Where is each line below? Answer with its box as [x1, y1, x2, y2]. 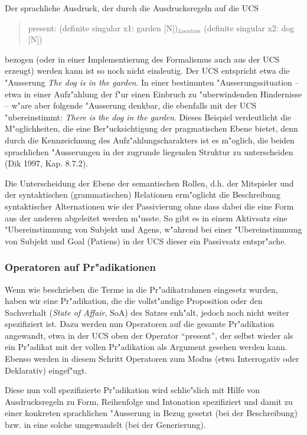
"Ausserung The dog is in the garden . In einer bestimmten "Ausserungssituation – [5, 76, 299, 88]
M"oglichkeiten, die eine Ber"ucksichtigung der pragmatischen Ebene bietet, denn [5, 122, 298, 135]
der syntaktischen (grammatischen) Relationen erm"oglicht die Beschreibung [5, 188, 280, 201]
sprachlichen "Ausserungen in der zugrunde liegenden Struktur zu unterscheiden [5, 145, 293, 158]
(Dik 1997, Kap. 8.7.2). [5, 157, 88, 169]
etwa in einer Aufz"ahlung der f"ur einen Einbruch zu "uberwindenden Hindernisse [5, 87, 302, 100]
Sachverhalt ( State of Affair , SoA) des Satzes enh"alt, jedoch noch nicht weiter [5, 306, 289, 318]
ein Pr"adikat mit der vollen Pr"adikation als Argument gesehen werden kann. [5, 341, 288, 353]
